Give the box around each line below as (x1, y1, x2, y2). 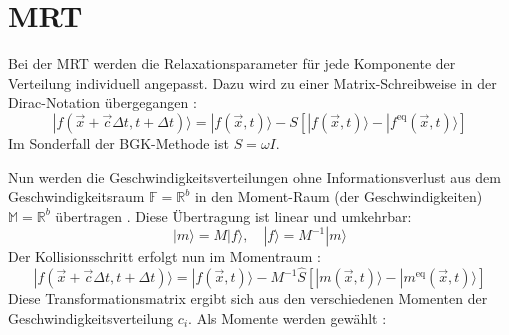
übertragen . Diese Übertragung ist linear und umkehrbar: (55, 205, 412, 226)
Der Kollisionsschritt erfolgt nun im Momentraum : (8, 246, 321, 267)
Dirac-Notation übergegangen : (8, 92, 197, 113)
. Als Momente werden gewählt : (188, 307, 387, 328)
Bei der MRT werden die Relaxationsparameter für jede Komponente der (8, 53, 456, 74)
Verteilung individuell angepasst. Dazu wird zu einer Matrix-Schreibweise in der (8, 72, 497, 93)
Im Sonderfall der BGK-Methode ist (8, 132, 229, 153)
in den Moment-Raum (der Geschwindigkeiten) (194, 186, 483, 207)
